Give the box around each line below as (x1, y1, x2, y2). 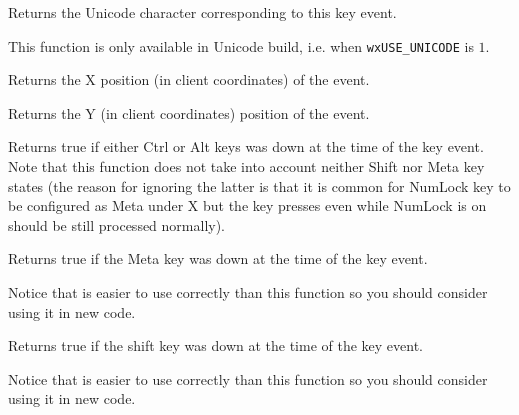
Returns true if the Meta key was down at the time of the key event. (8, 248, 428, 269)
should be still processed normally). (8, 214, 226, 235)
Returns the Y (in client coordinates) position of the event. (8, 102, 370, 123)
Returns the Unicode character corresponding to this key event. (8, 2, 397, 22)
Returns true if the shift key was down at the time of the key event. (8, 335, 424, 356)
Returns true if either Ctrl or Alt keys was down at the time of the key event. (8, 136, 484, 157)
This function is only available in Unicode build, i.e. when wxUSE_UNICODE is (8, 35, 474, 56)
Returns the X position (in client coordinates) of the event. (8, 69, 370, 90)
